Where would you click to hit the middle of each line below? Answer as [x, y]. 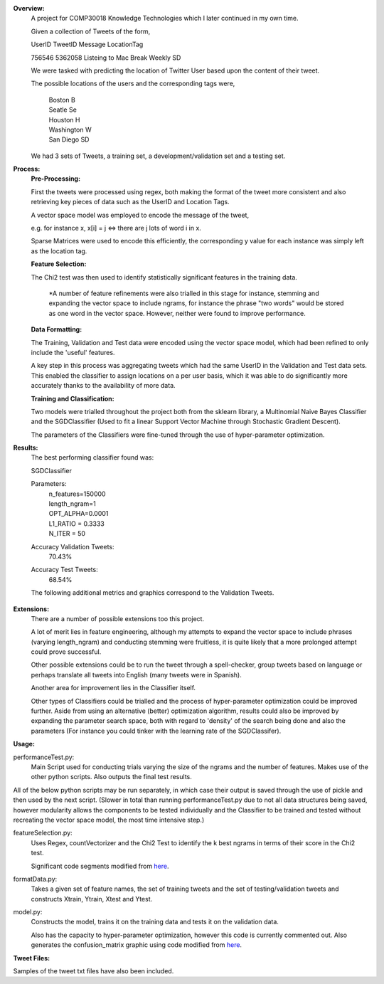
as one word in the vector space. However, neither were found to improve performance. [177, 313]
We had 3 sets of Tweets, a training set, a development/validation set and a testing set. [158, 156]
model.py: [28, 912]
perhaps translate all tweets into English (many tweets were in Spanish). [136, 674]
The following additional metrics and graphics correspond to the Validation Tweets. [153, 593]
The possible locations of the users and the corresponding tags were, [133, 84]
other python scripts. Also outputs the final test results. [111, 777]
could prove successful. [66, 652]
